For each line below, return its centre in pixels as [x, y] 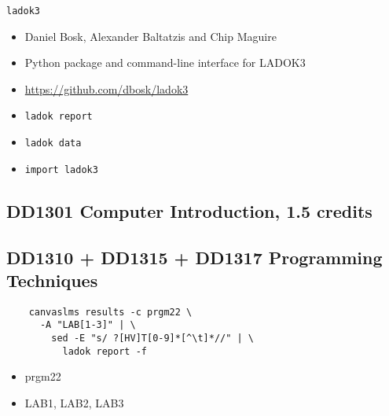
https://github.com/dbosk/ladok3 [106, 88]
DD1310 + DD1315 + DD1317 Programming [194, 257]
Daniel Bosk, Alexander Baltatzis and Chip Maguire [150, 36]
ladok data [53, 144]
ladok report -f [105, 351]
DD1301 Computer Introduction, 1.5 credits [189, 210]
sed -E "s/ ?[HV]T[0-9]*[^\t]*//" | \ [152, 339]
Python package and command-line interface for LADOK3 [165, 63]
